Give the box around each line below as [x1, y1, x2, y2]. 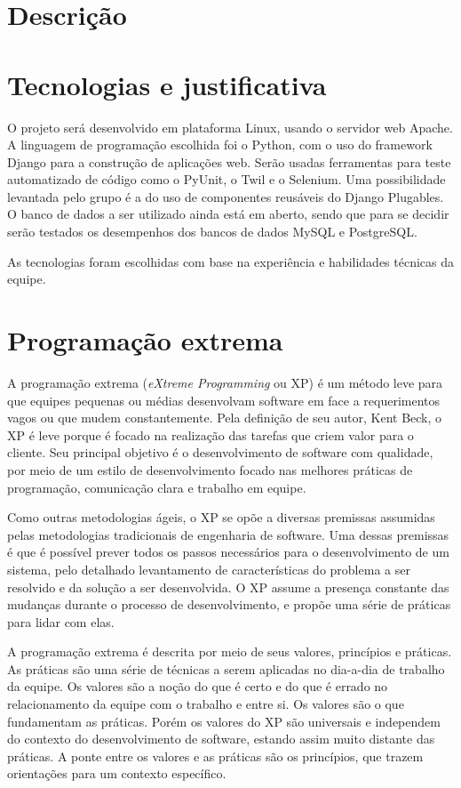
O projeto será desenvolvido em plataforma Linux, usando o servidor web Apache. [7, 117, 453, 136]
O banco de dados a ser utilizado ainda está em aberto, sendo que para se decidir [7, 205, 449, 223]
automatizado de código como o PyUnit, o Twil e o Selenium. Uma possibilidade [7, 170, 446, 189]
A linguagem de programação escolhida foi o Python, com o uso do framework [7, 135, 433, 154]
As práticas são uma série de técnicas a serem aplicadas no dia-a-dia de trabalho [7, 659, 445, 678]
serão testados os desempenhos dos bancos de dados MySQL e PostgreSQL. [7, 222, 417, 241]
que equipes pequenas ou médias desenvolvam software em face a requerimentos [7, 390, 441, 409]
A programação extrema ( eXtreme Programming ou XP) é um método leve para [7, 373, 443, 391]
